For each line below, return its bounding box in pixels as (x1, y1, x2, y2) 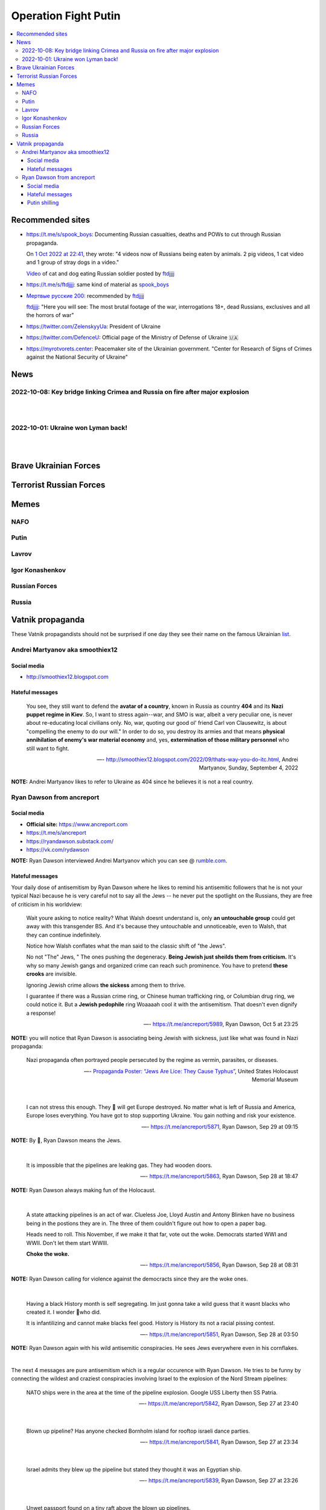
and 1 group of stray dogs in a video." (26, 259, 120, 266)
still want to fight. (26, 745, 69, 752)
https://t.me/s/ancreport (26, 829, 87, 837)
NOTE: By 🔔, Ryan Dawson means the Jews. (11, 1137, 122, 1144)
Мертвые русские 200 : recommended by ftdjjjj (26, 292, 144, 299)
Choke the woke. (26, 1250, 69, 1258)
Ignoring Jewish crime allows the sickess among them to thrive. (26, 981, 186, 989)
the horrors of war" (26, 312, 74, 319)
